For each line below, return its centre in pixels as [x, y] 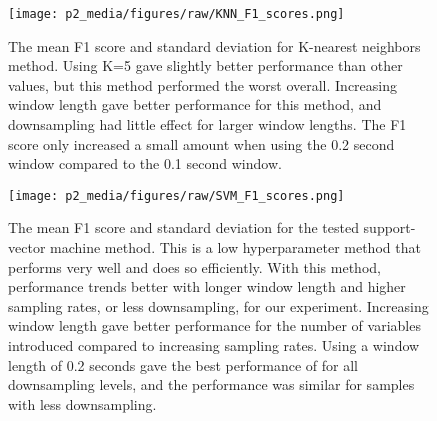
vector [27, 247]
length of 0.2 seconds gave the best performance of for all [183, 364]
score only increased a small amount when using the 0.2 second [201, 143]
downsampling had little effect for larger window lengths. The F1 [207, 124]
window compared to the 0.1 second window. [145, 163]
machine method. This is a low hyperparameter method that [235, 247]
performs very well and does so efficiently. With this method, [194, 266]
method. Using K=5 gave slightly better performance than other [205, 65]
